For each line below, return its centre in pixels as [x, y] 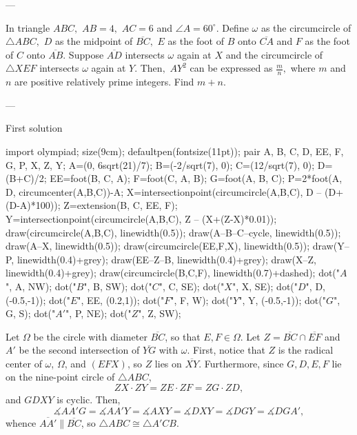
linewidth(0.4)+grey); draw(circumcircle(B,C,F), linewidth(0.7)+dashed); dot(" [173, 273]
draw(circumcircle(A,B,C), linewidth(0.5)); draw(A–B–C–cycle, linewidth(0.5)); [173, 232]
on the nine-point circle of [60, 377]
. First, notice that [226, 350]
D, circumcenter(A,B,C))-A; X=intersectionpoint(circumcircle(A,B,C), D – [164, 191]
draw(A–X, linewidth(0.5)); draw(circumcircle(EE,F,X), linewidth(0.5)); [158, 246]
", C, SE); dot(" [192, 286]
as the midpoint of [94, 41]
